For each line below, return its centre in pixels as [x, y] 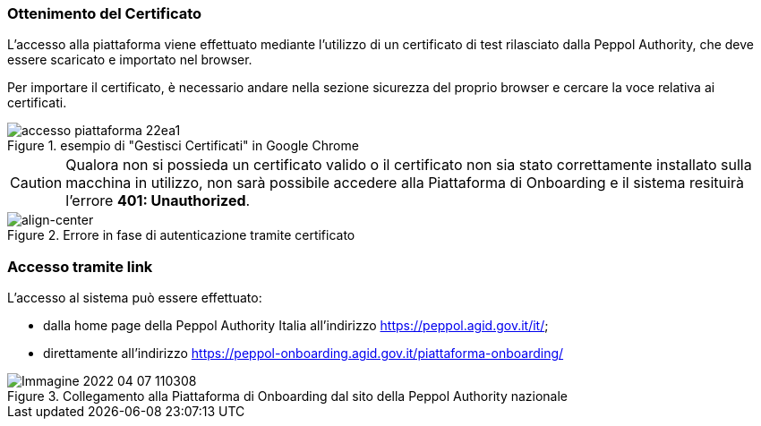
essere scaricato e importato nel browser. [130, 60]
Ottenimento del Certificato [105, 13]
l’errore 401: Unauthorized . [158, 201]
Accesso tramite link [80, 266]
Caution [36, 183]
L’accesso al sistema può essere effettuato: [135, 298]
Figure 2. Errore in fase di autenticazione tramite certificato [181, 235]
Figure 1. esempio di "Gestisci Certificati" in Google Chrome [183, 146]
